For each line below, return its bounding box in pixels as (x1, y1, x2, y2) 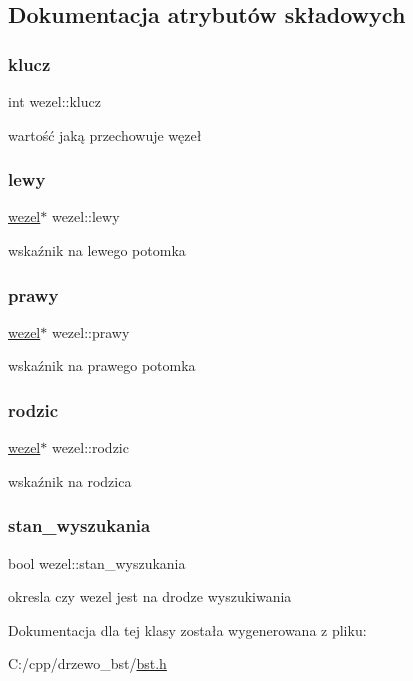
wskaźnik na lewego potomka (8, 240, 186, 260)
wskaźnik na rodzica (8, 470, 132, 491)
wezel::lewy (51, 206, 120, 227)
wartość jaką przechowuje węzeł (8, 124, 202, 145)
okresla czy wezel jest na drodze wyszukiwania (8, 586, 292, 607)
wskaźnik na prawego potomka (8, 355, 196, 376)
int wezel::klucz (8, 91, 101, 111)
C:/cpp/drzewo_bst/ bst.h (8, 653, 167, 674)
